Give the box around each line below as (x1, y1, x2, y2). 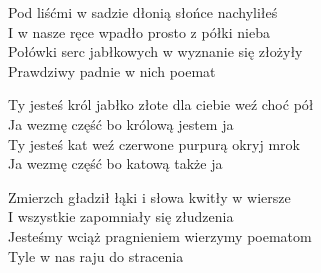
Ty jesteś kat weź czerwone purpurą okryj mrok (8, 133, 300, 154)
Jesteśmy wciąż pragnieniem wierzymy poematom (8, 225, 312, 246)
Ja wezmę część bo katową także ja (8, 153, 223, 174)
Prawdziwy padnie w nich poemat (8, 60, 216, 81)
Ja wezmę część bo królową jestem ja (8, 113, 234, 134)
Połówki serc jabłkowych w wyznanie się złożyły (8, 41, 303, 62)
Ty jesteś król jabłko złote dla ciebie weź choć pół (8, 94, 314, 115)
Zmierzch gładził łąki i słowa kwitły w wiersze (8, 186, 291, 207)
